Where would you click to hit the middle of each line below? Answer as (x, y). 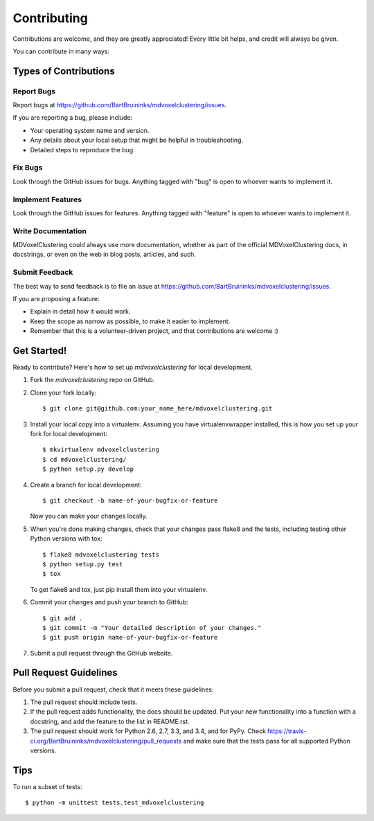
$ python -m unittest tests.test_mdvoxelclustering (115, 803)
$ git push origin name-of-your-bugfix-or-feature (130, 638)
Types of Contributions (64, 71)
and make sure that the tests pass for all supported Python (267, 741)
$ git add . (63, 618)
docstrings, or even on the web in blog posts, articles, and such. (105, 254)
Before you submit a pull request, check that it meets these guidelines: (113, 689)
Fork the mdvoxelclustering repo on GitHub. (92, 380)
